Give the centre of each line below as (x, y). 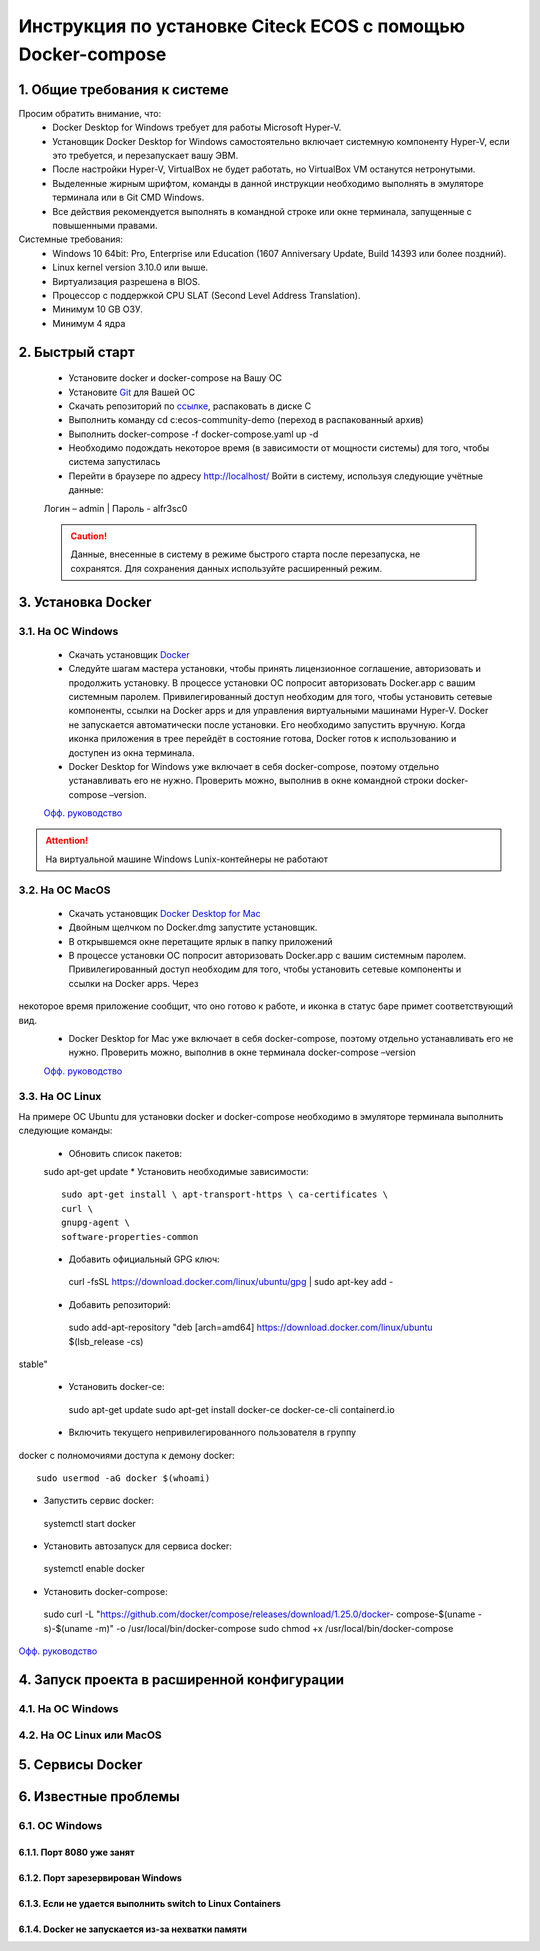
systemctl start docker (90, 1523)
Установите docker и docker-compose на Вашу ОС (175, 378)
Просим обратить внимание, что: (90, 113)
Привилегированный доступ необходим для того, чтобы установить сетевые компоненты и (265, 969)
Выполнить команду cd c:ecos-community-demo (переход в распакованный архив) (246, 420)
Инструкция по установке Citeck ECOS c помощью (241, 26)
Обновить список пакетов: (125, 1153)
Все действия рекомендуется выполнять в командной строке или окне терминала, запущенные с (262, 211)
